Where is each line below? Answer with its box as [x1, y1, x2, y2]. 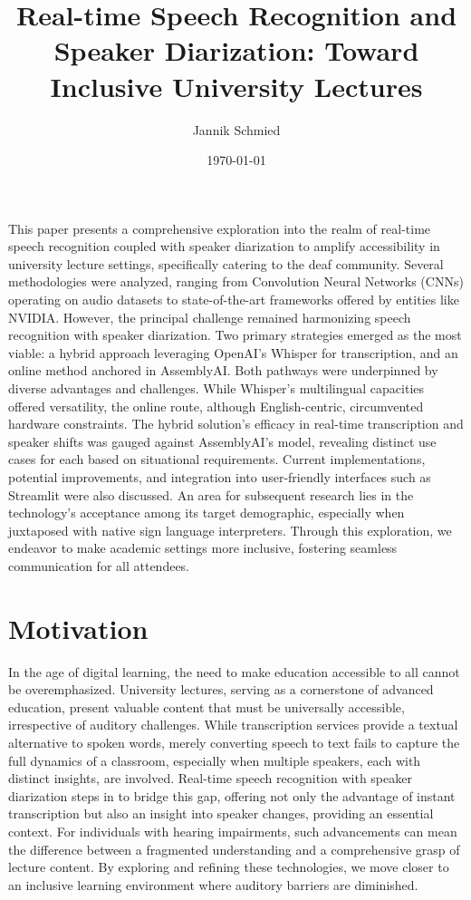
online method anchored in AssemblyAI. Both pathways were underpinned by [8, 361, 438, 380]
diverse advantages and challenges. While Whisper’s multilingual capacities [8, 379, 425, 398]
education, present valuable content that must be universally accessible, [8, 697, 405, 716]
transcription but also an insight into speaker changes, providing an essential [8, 804, 434, 823]
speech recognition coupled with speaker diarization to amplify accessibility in [8, 237, 440, 256]
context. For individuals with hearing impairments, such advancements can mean [8, 822, 457, 841]
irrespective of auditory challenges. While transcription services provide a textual [8, 715, 458, 734]
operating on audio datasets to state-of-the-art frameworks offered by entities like [8, 290, 459, 309]
